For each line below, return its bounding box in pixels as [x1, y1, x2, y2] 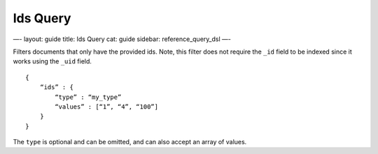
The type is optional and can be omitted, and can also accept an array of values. [13, 138, 247, 146]
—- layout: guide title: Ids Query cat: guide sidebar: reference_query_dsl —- [13, 35, 231, 43]
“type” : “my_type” [55, 93, 122, 101]
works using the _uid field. [13, 57, 92, 66]
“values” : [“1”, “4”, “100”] [55, 102, 159, 111]
